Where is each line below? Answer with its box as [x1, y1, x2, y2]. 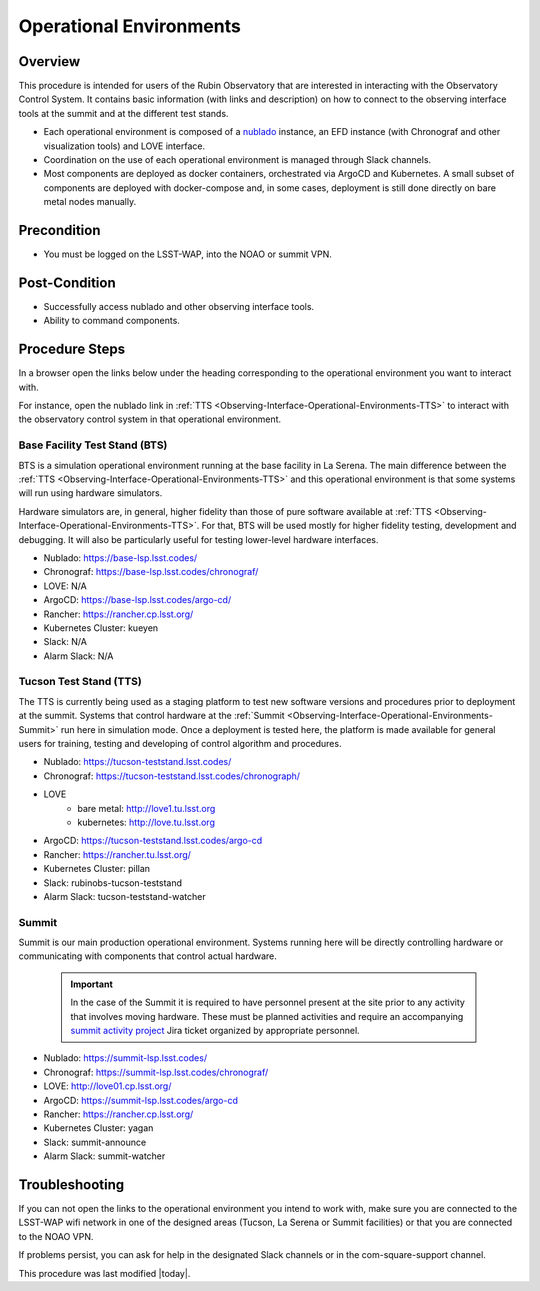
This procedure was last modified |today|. [18, 1267, 191, 1279]
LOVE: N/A [43, 580, 87, 592]
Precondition [18, 222, 101, 239]
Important [70, 978, 114, 990]
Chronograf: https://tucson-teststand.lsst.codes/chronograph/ [43, 770, 300, 782]
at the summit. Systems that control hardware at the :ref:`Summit [18, 710, 285, 722]
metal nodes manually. [43, 196, 137, 208]
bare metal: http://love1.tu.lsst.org [77, 802, 216, 814]
